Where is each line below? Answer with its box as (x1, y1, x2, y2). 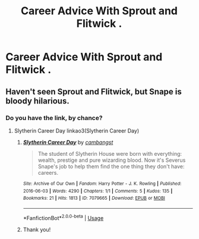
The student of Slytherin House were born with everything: (37, 150, 182, 157)
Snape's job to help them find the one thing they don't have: (37, 162, 185, 170)
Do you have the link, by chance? (5, 114, 103, 122)
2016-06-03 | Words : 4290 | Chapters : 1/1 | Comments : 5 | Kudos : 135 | (23, 188, 173, 194)
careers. (37, 169, 59, 176)
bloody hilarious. (5, 96, 70, 106)
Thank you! (23, 226, 51, 233)
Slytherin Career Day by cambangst (23, 139, 113, 146)
